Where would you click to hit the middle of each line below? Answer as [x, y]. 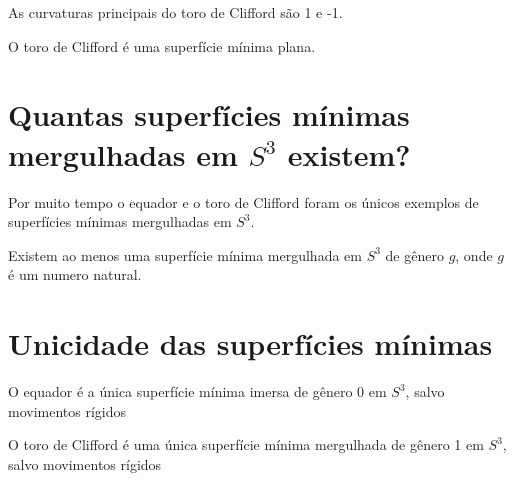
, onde [474, 254]
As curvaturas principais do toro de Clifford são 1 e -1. [175, 12]
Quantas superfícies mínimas [209, 114]
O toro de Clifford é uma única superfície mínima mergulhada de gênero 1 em [246, 444]
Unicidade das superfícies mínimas [250, 343]
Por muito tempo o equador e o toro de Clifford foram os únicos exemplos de [243, 201]
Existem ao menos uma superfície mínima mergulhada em [185, 254]
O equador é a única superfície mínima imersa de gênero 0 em [197, 391]
